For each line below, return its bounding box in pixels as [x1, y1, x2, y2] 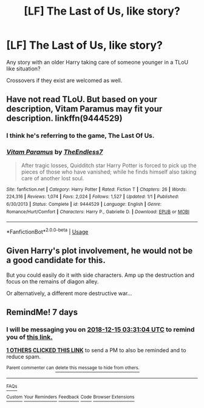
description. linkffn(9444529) [6, 114, 123, 124]
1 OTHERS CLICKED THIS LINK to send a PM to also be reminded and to [6, 347, 186, 354]
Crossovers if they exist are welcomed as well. [6, 76, 123, 84]
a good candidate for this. [6, 255, 106, 265]
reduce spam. [6, 353, 41, 361]
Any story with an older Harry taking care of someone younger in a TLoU [6, 58, 189, 66]
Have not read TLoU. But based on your [6, 94, 158, 104]
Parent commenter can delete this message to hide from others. [6, 365, 140, 371]
